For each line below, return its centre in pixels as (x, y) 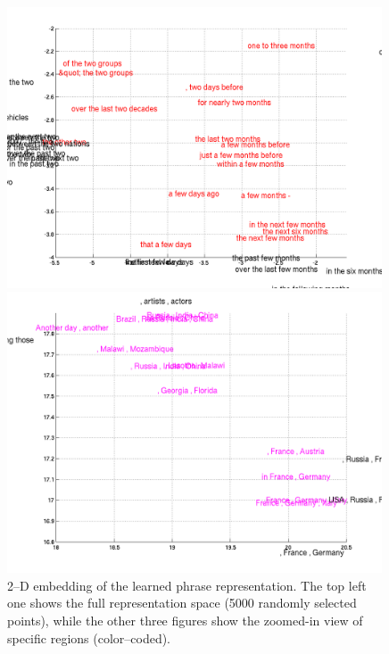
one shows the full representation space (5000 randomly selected (182, 603)
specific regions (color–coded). (89, 637)
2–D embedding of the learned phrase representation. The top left (187, 585)
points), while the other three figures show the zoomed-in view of (185, 620)
